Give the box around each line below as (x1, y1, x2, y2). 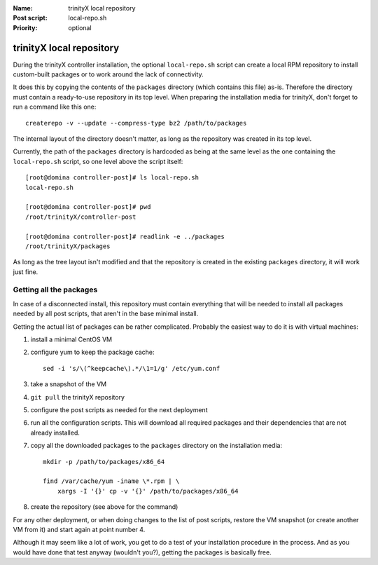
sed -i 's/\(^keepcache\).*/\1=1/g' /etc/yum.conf (43, 365, 220, 372)
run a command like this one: (13, 102, 97, 111)
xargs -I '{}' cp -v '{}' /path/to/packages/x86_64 (57, 487, 239, 495)
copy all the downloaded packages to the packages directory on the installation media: (30, 442, 283, 450)
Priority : (13, 23, 38, 32)
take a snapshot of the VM (30, 380, 107, 388)
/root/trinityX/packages (25, 242, 111, 250)
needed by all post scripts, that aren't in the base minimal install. (13, 309, 199, 318)
